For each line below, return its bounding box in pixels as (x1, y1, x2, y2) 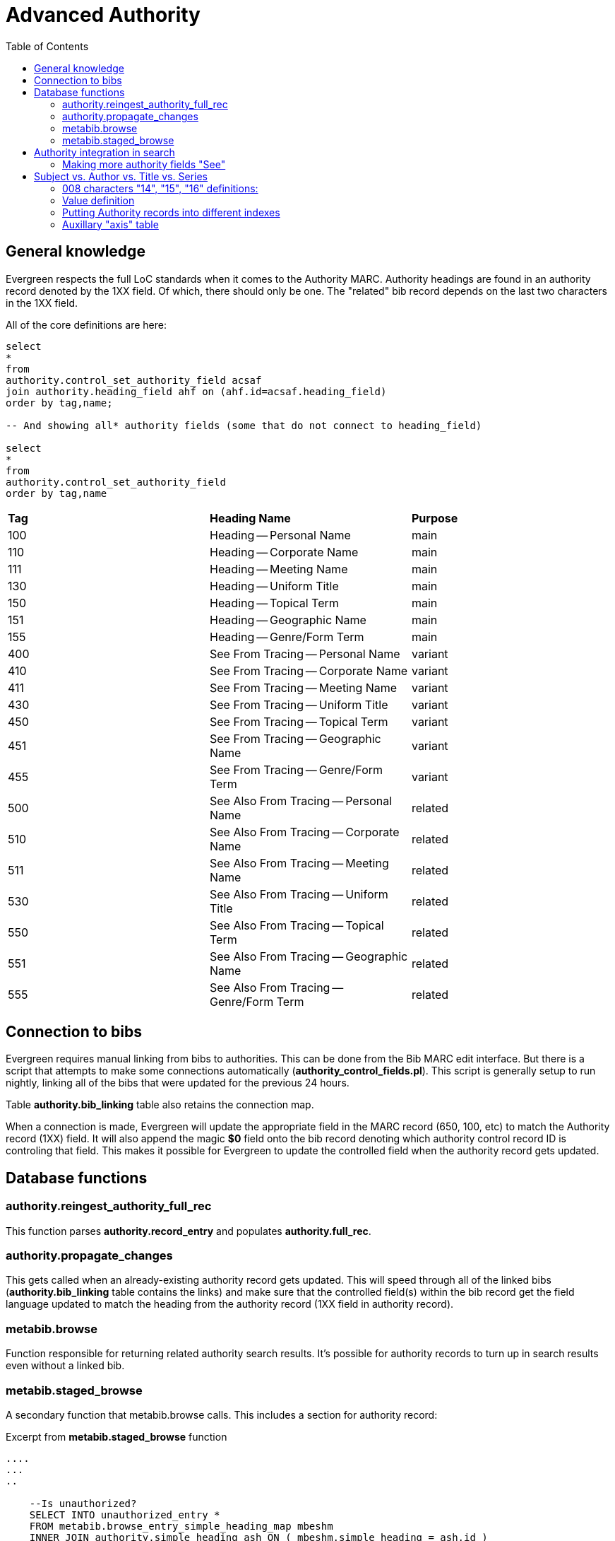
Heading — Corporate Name (209, 544, 359, 559)
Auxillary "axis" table (62, 218, 159, 230)
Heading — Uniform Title (209, 578, 339, 593)
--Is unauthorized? (29, 1497, 137, 1509)
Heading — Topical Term (209, 595, 339, 610)
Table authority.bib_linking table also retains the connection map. (6, 1098, 314, 1111)
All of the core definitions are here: (6, 318, 167, 331)
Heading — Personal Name (209, 527, 351, 542)
